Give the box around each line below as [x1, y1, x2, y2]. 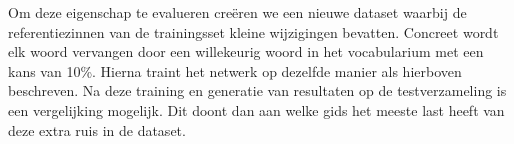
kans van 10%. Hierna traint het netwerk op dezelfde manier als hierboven [8, 60, 462, 81]
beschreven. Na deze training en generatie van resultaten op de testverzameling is [8, 80, 507, 101]
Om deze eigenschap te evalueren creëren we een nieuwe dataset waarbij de [8, 2, 467, 22]
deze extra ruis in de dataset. [8, 119, 186, 140]
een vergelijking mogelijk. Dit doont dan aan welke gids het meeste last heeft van [8, 99, 505, 120]
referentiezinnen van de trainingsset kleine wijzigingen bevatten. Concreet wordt [8, 21, 499, 42]
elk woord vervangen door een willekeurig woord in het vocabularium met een [8, 41, 484, 62]
